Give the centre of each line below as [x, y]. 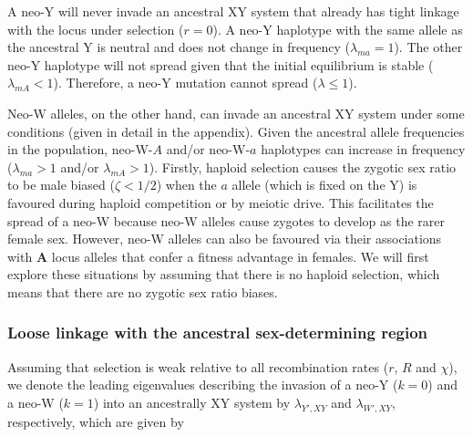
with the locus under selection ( [96, 29]
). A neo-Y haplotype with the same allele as [338, 29]
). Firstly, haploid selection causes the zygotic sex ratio [303, 166]
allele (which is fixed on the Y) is [324, 185]
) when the [186, 185]
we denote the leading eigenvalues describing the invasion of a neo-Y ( [203, 385]
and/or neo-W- [208, 149]
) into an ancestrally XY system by [192, 402]
